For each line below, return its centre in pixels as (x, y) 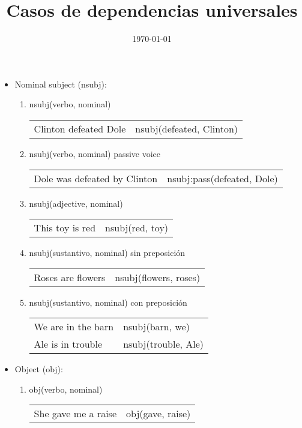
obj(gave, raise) (159, 414)
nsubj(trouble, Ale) (164, 344)
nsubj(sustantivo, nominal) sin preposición (107, 253)
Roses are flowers (70, 277)
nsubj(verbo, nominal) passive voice (95, 153)
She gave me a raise (75, 414)
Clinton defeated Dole (80, 128)
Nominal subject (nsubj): (61, 84)
